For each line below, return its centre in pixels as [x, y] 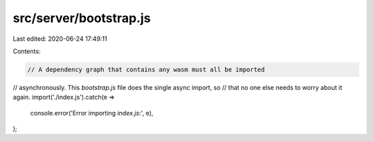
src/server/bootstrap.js [82, 18]
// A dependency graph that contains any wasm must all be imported [146, 69]
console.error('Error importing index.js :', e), [92, 113]
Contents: [27, 51]
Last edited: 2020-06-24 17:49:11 [60, 39]
